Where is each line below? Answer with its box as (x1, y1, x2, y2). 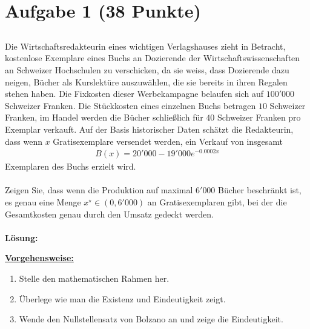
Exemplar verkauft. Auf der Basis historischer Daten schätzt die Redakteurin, (5, 122, 294, 135)
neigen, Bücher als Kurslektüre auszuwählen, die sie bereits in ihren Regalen (5, 75, 288, 88)
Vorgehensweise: (5, 251, 74, 264)
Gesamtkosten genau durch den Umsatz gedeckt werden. (5, 207, 214, 220)
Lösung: (5, 231, 38, 244)
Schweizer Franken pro (217, 111, 301, 124)
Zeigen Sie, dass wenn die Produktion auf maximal (5, 184, 193, 196)
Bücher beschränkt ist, (218, 184, 302, 196)
